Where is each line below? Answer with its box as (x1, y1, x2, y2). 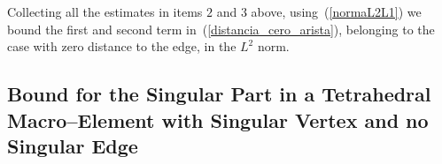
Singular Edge (7, 131, 138, 159)
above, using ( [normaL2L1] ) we (251, 3, 422, 20)
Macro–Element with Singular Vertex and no (7, 106, 429, 133)
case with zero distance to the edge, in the (7, 37, 237, 56)
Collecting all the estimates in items (7, 3, 203, 20)
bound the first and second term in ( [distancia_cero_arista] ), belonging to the (7, 19, 435, 38)
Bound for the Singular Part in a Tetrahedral (7, 80, 431, 108)
